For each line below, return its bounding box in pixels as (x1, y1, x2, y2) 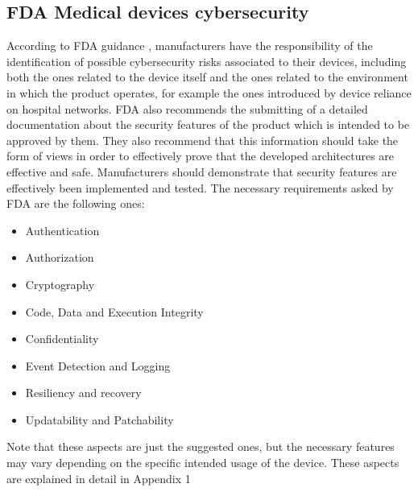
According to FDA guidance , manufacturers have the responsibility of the (6, 37, 373, 54)
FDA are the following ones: (6, 195, 145, 212)
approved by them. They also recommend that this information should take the (6, 131, 399, 148)
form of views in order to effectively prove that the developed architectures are (6, 147, 395, 164)
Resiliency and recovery (25, 384, 142, 401)
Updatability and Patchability (25, 411, 174, 428)
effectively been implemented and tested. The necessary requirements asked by (6, 179, 394, 196)
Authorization (25, 249, 94, 266)
